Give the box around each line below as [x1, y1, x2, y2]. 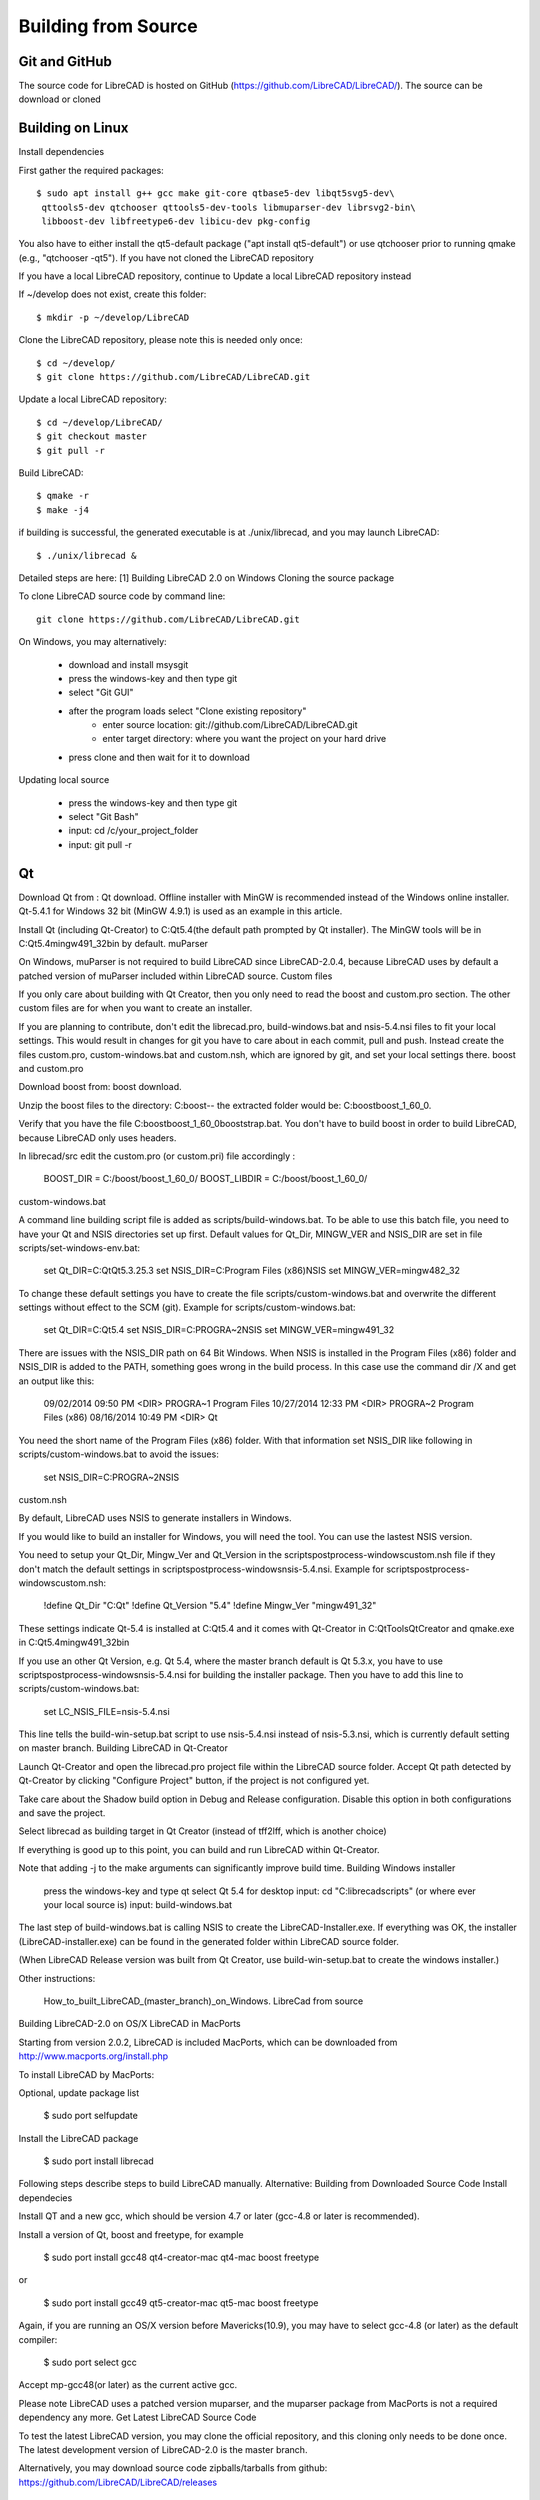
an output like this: [18, 1375, 95, 1387]
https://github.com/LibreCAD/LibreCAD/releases [18, 2476, 218, 2488]
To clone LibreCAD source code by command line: [18, 590, 226, 602]
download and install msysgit [68, 658, 189, 670]
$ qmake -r [36, 490, 90, 502]
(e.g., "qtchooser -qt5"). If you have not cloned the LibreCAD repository [18, 251, 314, 264]
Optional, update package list [18, 2086, 140, 2099]
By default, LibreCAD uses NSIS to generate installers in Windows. [18, 1512, 292, 1524]
